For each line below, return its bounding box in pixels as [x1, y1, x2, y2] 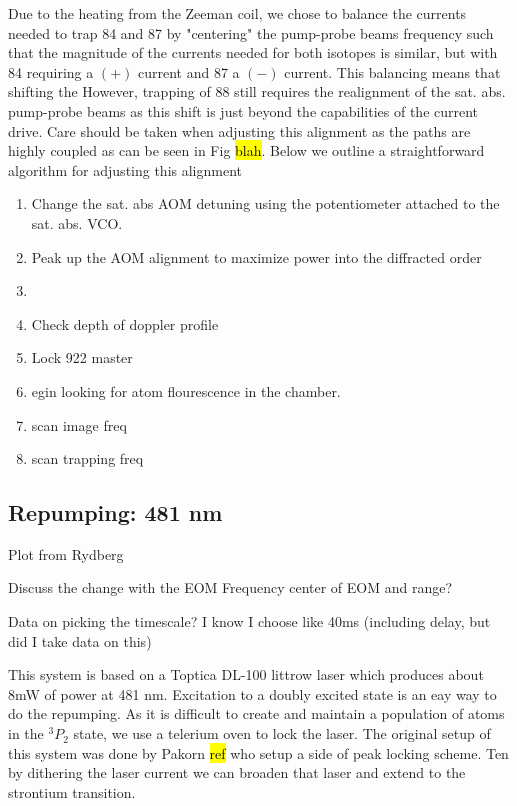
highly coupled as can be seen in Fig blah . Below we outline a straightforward [8, 140, 485, 161]
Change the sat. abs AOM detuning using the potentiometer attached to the [31, 193, 500, 214]
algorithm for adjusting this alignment [8, 159, 242, 180]
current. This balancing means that [284, 61, 501, 82]
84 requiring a [8, 61, 94, 82]
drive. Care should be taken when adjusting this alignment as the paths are [8, 120, 471, 141]
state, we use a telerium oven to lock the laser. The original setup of [73, 723, 491, 744]
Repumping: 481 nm [8, 497, 223, 528]
